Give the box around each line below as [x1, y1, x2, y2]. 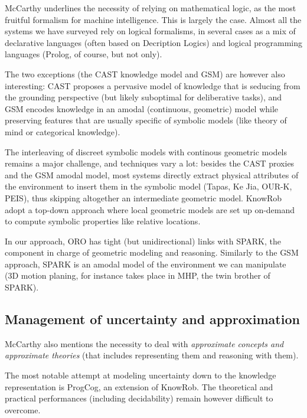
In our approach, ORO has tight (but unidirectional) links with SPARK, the [5, 234, 281, 247]
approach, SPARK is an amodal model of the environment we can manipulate [5, 257, 286, 270]
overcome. [5, 403, 41, 416]
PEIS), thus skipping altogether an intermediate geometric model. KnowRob [5, 191, 282, 204]
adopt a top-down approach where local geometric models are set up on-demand [5, 203, 295, 215]
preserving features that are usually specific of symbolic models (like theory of [5, 114, 287, 126]
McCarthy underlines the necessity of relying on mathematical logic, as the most [5, 2, 296, 14]
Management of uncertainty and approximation [5, 310, 300, 328]
